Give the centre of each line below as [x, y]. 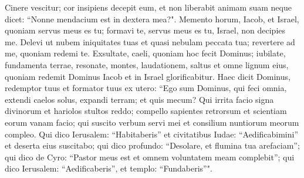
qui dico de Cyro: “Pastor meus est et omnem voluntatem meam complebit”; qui [150, 157]
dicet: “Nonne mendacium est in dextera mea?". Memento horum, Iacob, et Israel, [152, 19]
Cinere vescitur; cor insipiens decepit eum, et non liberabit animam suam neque [148, 7]
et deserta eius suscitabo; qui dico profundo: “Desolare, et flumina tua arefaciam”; [152, 145]
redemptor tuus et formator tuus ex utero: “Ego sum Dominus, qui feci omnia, [146, 88]
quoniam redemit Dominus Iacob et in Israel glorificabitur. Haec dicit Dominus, [148, 76]
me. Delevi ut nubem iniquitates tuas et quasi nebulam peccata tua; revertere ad [150, 41]
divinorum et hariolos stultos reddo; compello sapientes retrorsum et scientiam [146, 111]
